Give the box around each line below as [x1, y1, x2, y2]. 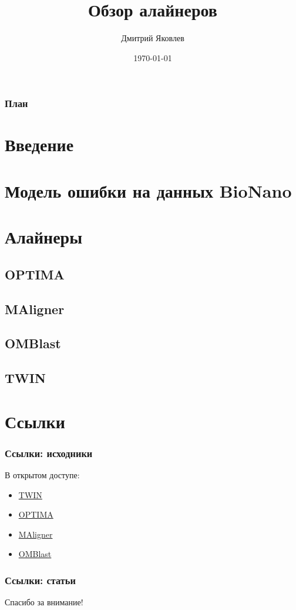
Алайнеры [5, 225, 83, 249]
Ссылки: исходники [5, 445, 93, 460]
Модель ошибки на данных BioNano [5, 178, 292, 202]
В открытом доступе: [5, 469, 80, 481]
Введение [5, 132, 74, 156]
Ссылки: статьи [5, 572, 76, 587]
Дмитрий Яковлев [121, 32, 184, 44]
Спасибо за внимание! [5, 596, 83, 608]
